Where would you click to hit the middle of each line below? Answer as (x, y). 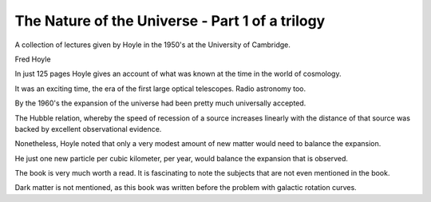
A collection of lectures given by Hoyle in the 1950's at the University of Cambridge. (153, 45)
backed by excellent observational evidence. (88, 129)
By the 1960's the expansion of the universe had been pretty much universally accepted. (160, 103)
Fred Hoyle (33, 59)
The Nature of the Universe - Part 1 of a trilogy (170, 21)
